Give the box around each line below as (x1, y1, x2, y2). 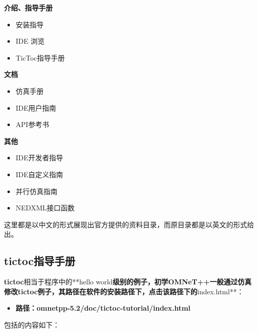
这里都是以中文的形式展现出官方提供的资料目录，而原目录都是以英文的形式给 (4, 219, 254, 229)
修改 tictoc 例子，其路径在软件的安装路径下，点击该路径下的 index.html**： (4, 286, 244, 296)
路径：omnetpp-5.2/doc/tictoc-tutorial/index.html (15, 303, 191, 313)
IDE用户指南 (15, 102, 57, 113)
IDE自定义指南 (15, 169, 64, 179)
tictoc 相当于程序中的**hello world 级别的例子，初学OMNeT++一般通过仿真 (4, 276, 252, 287)
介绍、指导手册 (4, 2, 53, 12)
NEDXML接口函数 (15, 202, 75, 213)
